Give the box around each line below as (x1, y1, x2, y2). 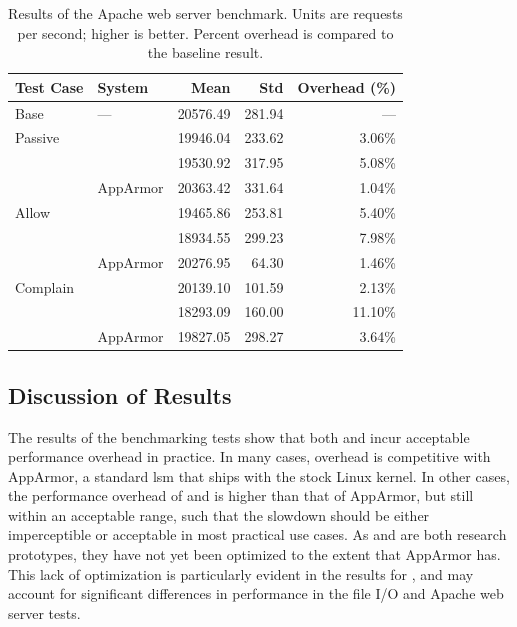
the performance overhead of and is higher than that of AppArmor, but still (8, 485, 474, 506)
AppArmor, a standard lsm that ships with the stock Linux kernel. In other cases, (8, 465, 510, 486)
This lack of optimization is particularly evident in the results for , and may (8, 563, 474, 584)
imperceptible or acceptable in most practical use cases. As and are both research (8, 524, 507, 545)
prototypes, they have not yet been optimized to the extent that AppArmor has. (8, 544, 501, 565)
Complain (15, 276, 75, 297)
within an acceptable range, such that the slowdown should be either (8, 504, 430, 525)
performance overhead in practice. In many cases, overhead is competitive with (8, 446, 491, 467)
